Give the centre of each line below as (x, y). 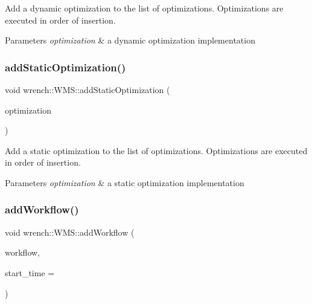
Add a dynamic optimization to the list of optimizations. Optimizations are (144, 8)
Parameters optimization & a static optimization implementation (125, 182)
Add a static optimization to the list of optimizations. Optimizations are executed (156, 150)
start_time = (30, 272)
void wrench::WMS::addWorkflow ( (70, 232)
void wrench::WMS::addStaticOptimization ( (88, 89)
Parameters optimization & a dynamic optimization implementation (130, 40)
